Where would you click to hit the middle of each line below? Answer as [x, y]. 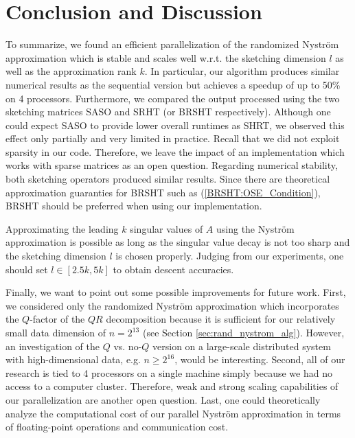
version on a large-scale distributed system [242, 346]
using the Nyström [255, 228]
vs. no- [128, 346]
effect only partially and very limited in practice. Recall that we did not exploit [173, 138]
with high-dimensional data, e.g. [73, 359]
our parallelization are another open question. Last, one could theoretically [163, 399]
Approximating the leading [62, 228]
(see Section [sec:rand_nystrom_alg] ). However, [243, 332]
